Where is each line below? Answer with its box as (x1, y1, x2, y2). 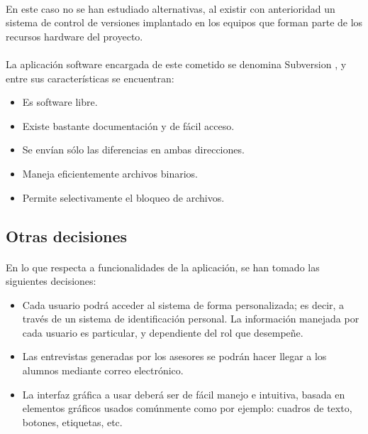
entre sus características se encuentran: (6, 70, 174, 85)
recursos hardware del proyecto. (6, 28, 143, 43)
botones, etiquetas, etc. (22, 414, 123, 429)
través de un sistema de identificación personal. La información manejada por (22, 311, 359, 326)
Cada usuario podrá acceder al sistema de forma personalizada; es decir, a (22, 297, 345, 312)
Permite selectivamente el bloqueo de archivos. (22, 190, 225, 205)
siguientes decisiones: (6, 273, 96, 288)
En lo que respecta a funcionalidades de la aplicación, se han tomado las (6, 259, 320, 274)
